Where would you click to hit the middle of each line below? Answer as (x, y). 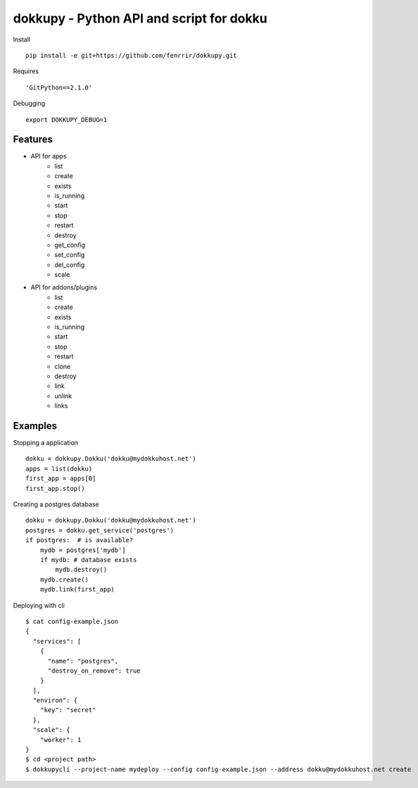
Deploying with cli (39, 605)
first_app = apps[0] (61, 479)
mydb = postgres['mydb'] (83, 550)
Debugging (29, 104)
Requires (26, 71)
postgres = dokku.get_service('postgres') (100, 530)
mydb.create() (64, 580)
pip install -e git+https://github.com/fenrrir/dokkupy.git (131, 55)
